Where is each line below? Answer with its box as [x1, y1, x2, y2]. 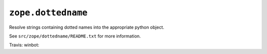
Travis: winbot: [9, 42, 40, 48]
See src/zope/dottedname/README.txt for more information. [9, 33, 141, 39]
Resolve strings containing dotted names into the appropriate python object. [9, 24, 164, 30]
